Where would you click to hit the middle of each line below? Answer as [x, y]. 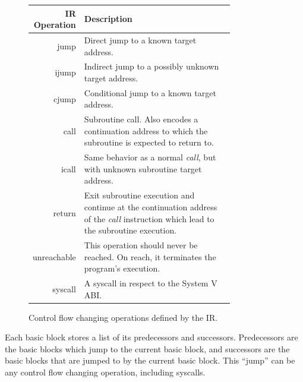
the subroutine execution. [130, 230]
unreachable [54, 256]
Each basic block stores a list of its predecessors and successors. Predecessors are [151, 337]
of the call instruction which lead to [149, 218]
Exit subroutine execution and [139, 195]
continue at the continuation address [151, 206]
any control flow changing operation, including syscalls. [105, 372]
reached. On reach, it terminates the [150, 256]
